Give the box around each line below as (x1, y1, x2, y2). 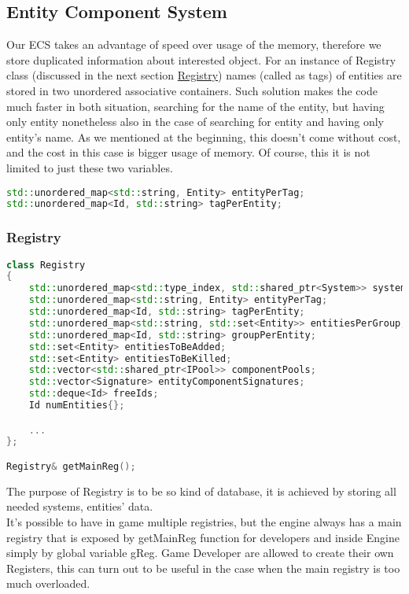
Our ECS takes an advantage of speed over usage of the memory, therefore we (6, 36, 381, 53)
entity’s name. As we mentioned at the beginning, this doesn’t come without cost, (6, 128, 401, 145)
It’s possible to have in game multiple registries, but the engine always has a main (6, 514, 402, 530)
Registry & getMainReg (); (6, 460, 136, 472)
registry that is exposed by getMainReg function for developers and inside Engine (6, 529, 400, 545)
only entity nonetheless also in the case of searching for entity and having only (6, 113, 384, 130)
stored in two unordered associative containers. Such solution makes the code (6, 82, 378, 98)
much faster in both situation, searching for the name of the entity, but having (6, 98, 385, 114)
